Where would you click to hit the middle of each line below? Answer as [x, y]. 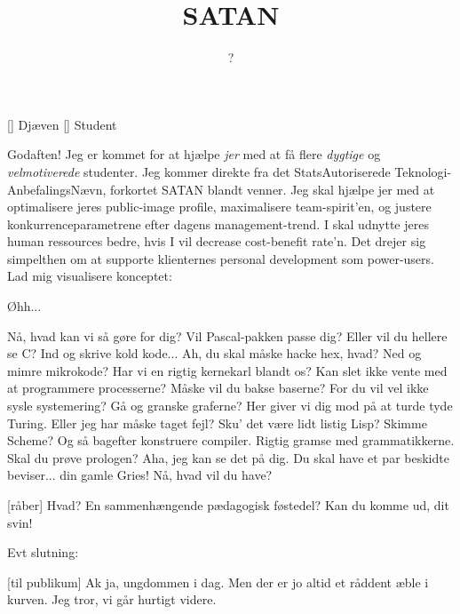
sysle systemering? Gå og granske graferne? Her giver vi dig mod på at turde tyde [230, 406]
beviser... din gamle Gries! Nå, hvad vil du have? [140, 475]
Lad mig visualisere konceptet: [90, 276]
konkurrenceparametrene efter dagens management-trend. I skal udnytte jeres [218, 223]
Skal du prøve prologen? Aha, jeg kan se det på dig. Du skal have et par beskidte [228, 457]
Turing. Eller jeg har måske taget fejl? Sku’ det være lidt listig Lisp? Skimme [217, 423]
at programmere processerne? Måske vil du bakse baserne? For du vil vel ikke [218, 388]
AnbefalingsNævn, [57, 189]
